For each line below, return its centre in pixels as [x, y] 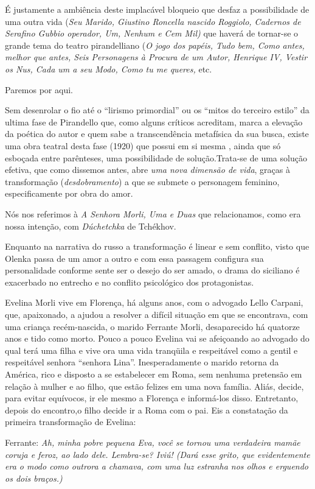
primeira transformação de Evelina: [71, 422]
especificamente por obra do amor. [69, 193]
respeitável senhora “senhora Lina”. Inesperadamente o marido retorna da [142, 362]
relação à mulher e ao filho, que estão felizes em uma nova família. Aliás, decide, [154, 386]
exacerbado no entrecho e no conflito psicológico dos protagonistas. [130, 282]
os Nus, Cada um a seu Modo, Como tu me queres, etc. [109, 69]
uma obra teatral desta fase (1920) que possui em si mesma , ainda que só [143, 145]
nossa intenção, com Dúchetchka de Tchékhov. [91, 226]
